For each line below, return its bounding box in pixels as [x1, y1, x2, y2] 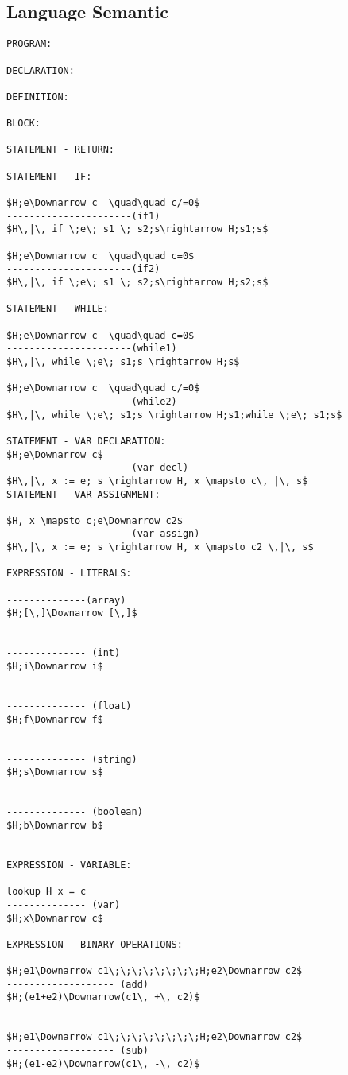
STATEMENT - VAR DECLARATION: [6, 435, 166, 447]
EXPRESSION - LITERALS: [6, 568, 132, 580]
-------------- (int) [6, 647, 121, 659]
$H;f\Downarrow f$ [6, 713, 103, 725]
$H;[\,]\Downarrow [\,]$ [6, 607, 137, 619]
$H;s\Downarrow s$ [6, 766, 103, 778]
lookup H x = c [6, 886, 87, 898]
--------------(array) [6, 594, 126, 606]
